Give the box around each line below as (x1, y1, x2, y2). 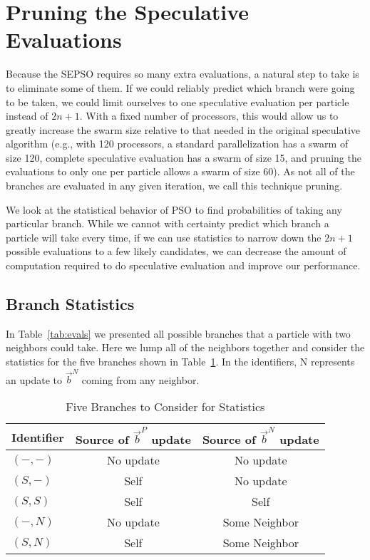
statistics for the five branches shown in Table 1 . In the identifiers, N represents (6, 354, 355, 369)
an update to (6, 372, 62, 387)
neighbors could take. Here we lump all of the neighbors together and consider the (6, 340, 365, 355)
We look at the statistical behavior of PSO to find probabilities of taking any (6, 202, 342, 217)
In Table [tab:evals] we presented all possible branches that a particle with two (6, 326, 351, 341)
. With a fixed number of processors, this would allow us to (79, 108, 339, 123)
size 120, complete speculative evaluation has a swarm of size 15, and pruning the (6, 150, 361, 165)
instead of (6, 108, 48, 123)
